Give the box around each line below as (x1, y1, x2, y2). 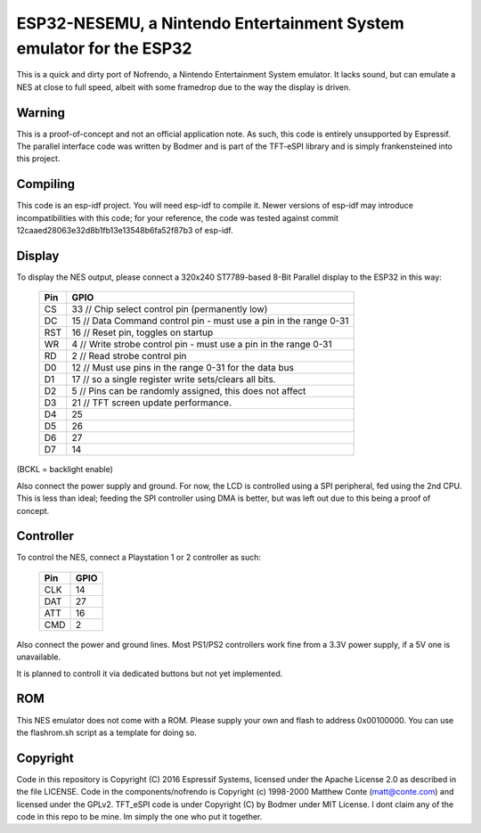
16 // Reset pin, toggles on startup (71, 326, 214, 339)
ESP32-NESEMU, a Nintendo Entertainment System (16, 13, 404, 33)
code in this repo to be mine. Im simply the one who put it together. (16, 812, 263, 822)
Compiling (16, 176, 76, 192)
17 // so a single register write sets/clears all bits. (71, 373, 276, 386)
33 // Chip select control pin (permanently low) (71, 303, 268, 315)
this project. (16, 153, 61, 164)
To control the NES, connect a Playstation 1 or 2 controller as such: (16, 552, 262, 563)
